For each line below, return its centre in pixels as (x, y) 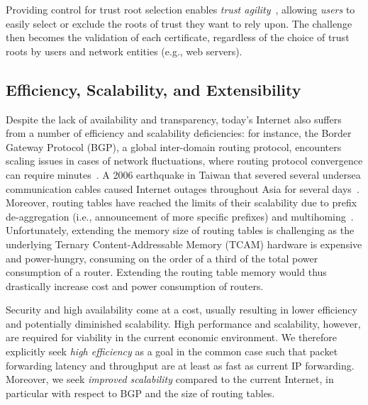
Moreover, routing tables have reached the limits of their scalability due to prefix (182, 202)
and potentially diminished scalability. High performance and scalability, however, (183, 323)
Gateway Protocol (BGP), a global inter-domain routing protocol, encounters (174, 146)
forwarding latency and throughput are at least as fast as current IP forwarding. (180, 365)
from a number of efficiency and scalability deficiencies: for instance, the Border (179, 133)
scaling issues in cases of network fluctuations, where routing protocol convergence (184, 161)
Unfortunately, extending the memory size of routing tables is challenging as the (180, 230)
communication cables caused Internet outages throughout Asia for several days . (183, 188)
